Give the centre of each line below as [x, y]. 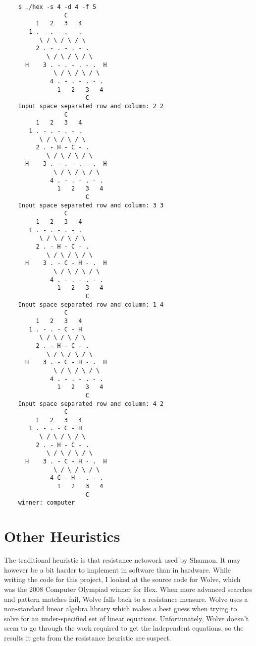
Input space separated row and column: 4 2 [91, 404]
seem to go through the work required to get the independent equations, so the [124, 628]
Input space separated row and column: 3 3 [91, 205]
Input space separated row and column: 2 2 [91, 106]
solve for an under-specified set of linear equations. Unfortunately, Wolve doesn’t [127, 618]
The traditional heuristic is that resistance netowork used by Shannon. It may [122, 560]
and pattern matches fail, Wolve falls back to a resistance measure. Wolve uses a [126, 599]
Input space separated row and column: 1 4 [91, 304]
